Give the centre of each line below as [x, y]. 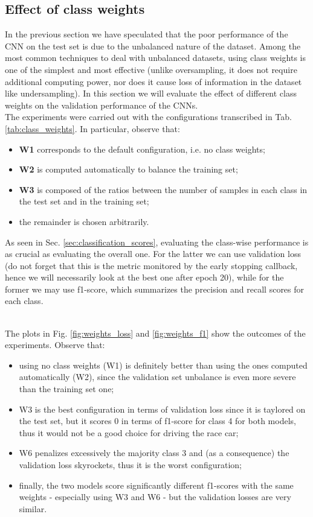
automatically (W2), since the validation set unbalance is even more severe [157, 377]
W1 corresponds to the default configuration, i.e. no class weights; [142, 149]
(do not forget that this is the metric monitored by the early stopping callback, [151, 265]
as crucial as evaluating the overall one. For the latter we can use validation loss [153, 254]
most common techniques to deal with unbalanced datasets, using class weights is [156, 58]
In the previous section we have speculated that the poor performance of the [147, 34]
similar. [33, 508]
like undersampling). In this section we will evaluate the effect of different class [151, 93]
